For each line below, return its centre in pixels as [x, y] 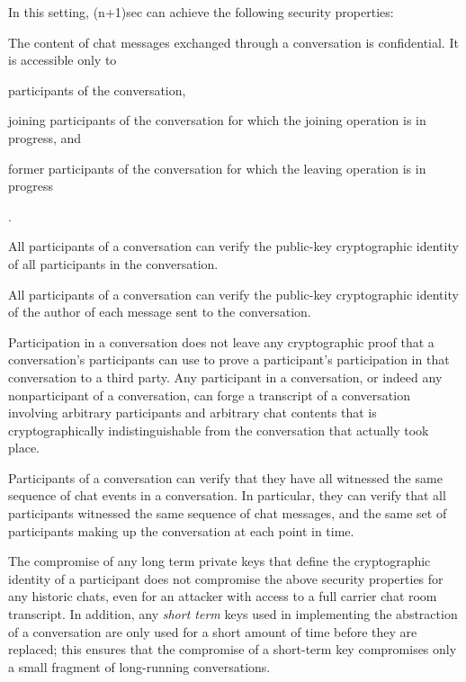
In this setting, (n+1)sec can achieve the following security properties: [201, 12]
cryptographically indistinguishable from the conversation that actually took [219, 430]
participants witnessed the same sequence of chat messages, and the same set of [228, 513]
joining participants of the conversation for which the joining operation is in [217, 120]
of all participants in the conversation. [113, 263]
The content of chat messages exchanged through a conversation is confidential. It [233, 42]
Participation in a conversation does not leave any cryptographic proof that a [221, 341]
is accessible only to [63, 60]
